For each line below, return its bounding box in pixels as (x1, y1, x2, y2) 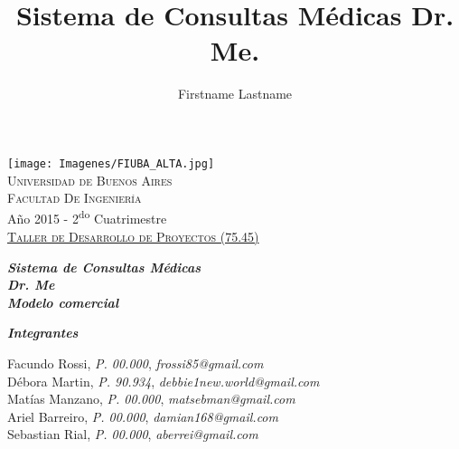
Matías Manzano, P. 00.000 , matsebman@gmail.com (7, 389, 295, 408)
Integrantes (7, 323, 79, 342)
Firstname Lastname (177, 84, 293, 103)
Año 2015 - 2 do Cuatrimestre (7, 206, 167, 228)
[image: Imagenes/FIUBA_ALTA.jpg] (7, 157, 215, 170)
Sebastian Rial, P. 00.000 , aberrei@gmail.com (7, 425, 258, 444)
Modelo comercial (7, 292, 119, 311)
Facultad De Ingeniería (7, 188, 142, 207)
